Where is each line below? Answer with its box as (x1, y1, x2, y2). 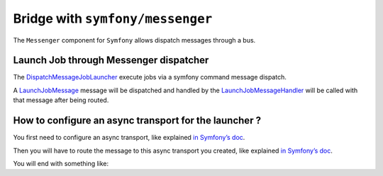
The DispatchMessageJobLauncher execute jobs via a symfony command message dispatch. (13, 73, 287, 82)
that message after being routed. (13, 96, 109, 104)
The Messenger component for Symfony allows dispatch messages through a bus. (13, 35, 256, 44)
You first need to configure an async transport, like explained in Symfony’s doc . (13, 133, 245, 142)
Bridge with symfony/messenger (13, 11, 213, 26)
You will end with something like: (13, 159, 109, 167)
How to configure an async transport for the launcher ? (13, 114, 262, 127)
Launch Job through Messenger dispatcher (13, 54, 209, 67)
